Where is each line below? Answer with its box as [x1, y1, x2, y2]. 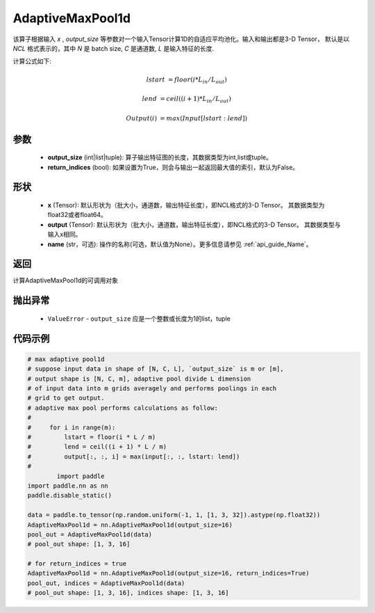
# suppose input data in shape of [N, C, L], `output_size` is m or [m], [27, 365, 284, 373]
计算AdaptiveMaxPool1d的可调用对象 [12, 276, 118, 285]
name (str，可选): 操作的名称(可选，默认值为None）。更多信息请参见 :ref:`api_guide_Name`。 [47, 240, 312, 248]
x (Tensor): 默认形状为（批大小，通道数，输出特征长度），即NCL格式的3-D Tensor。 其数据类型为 [47, 201, 325, 209]
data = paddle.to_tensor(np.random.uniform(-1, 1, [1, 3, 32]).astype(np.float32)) [27, 511, 321, 519]
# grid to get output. [27, 394, 105, 402]
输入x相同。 [47, 230, 82, 239]
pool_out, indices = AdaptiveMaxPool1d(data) [27, 579, 185, 587]
